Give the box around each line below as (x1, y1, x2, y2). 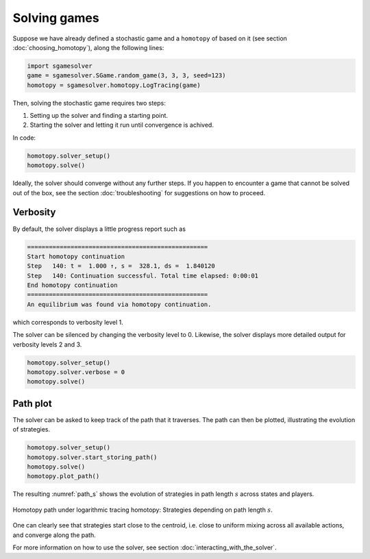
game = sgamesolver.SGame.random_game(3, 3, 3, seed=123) (27, 72, 226, 79)
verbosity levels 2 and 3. (12, 340, 82, 349)
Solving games (12, 10, 99, 25)
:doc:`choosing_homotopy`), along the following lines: (12, 43, 164, 51)
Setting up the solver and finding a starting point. (29, 112, 168, 120)
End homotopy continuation (27, 282, 118, 289)
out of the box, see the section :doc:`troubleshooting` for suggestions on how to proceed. (12, 188, 266, 197)
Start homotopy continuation (27, 252, 125, 260)
